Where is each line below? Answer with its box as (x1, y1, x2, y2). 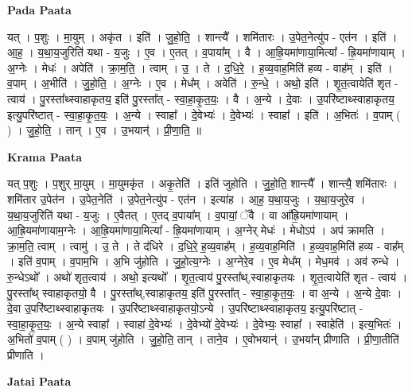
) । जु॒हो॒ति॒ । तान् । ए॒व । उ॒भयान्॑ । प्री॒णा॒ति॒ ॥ (7, 122, 201, 138)
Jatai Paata (7, 373, 72, 390)
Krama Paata (7, 148, 82, 165)
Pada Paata (7, 2, 72, 17)
